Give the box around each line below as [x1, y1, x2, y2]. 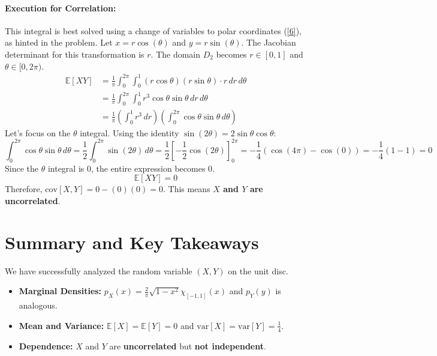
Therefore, [5, 183, 43, 195]
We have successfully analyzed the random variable [5, 264, 192, 277]
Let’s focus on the [5, 126, 71, 139]
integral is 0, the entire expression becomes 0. [47, 161, 215, 174]
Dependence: [19, 339, 73, 352]
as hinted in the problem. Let [5, 36, 113, 49]
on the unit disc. [228, 264, 288, 277]
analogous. [19, 299, 58, 312]
